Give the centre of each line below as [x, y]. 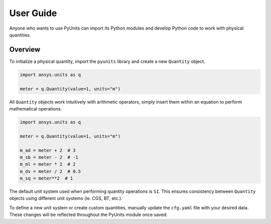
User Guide [33, 13]
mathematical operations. [36, 108]
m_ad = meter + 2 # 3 [48, 150]
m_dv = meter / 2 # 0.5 [50, 171]
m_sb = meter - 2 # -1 [49, 157]
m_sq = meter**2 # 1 [46, 179]
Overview [25, 49]
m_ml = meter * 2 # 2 [48, 164]
